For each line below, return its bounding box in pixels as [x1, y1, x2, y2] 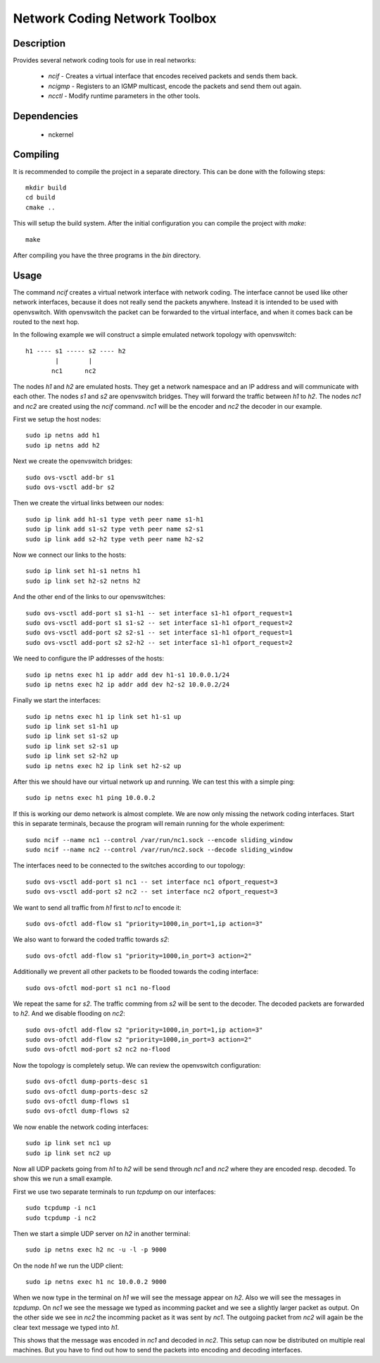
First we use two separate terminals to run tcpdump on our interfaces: [13, 1188, 216, 1196]
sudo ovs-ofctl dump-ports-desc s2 [25, 1087, 148, 1095]
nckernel [48, 130, 74, 139]
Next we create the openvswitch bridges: [13, 457, 133, 465]
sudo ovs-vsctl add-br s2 [25, 483, 115, 491]
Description [13, 37, 66, 49]
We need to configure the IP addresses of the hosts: [13, 654, 165, 662]
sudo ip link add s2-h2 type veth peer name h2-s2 [25, 535, 204, 543]
